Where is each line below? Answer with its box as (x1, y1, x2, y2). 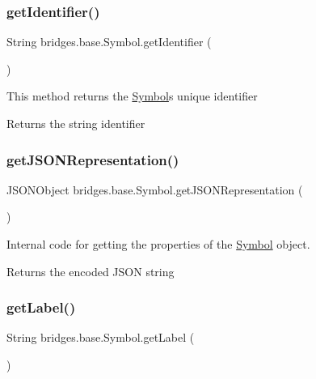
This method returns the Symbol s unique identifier (6, 87, 258, 104)
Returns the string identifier (6, 115, 145, 131)
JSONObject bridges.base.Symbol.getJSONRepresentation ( (6, 181, 303, 198)
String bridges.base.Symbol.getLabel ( (6, 329, 195, 346)
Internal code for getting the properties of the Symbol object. (6, 236, 310, 252)
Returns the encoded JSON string (6, 262, 175, 279)
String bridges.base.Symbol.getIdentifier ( (6, 33, 212, 50)
